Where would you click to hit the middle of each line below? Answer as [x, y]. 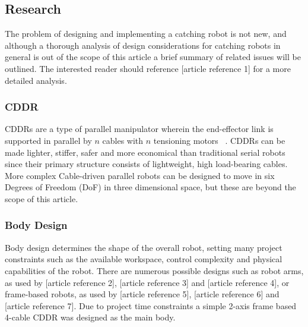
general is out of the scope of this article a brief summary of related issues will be [153, 57]
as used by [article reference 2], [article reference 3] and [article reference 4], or [147, 282]
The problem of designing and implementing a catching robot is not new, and [146, 34]
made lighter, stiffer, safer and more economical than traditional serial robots [145, 152]
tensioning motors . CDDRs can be [219, 140]
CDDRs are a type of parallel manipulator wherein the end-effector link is [139, 129]
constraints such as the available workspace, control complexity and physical [144, 259]
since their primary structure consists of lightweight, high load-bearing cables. [146, 164]
